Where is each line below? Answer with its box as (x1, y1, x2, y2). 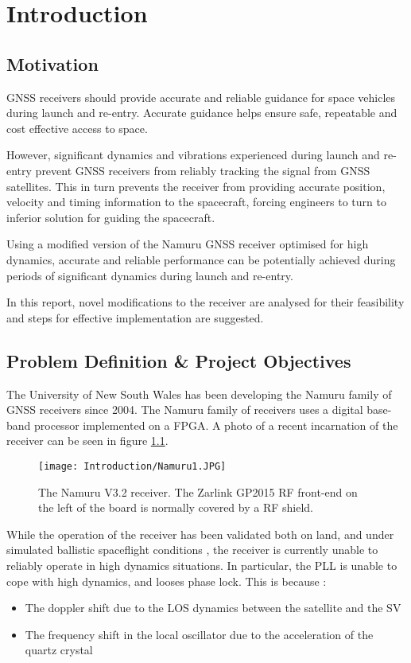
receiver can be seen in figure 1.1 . (6, 432, 169, 449)
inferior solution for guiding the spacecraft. (6, 209, 215, 225)
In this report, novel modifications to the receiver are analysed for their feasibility (6, 294, 405, 310)
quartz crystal (25, 642, 93, 658)
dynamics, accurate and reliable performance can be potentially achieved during (6, 251, 396, 267)
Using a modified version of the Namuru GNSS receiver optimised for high (6, 236, 369, 252)
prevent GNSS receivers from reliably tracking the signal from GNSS (35, 162, 370, 178)
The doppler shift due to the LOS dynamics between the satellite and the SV (25, 599, 401, 616)
